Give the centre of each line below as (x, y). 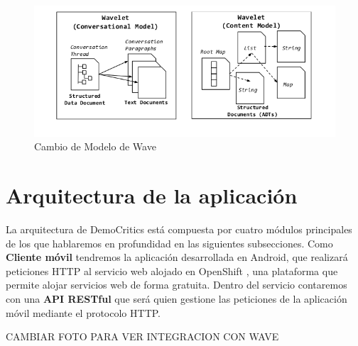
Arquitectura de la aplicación (152, 195)
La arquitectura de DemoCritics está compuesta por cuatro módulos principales (179, 229)
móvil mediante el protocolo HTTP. (83, 312)
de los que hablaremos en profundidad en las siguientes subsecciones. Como (169, 243)
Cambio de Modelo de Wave (95, 146)
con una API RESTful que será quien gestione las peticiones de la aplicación (177, 299)
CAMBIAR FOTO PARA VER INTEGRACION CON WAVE (142, 336)
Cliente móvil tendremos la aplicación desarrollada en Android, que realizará (177, 257)
